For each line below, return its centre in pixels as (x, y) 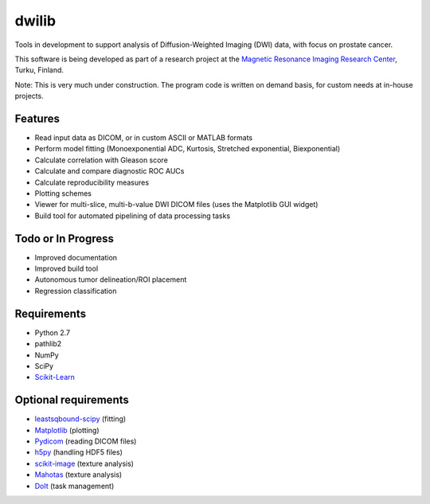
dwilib (35, 21)
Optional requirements (72, 400)
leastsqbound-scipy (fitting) (80, 419)
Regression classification (76, 291)
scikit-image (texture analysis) (84, 463)
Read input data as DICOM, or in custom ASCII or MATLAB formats (144, 138)
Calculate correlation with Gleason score (102, 160)
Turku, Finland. (39, 70)
